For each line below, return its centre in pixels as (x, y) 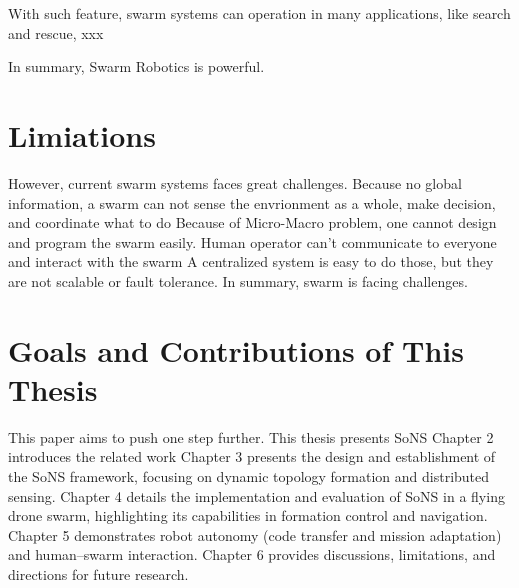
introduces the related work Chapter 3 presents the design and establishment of (252, 456)
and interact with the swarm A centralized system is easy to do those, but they (251, 261)
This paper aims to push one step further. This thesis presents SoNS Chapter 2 (251, 436)
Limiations (82, 134)
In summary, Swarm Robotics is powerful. (136, 66)
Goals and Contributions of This (236, 349)
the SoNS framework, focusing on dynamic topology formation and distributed (249, 475)
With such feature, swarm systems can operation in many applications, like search (259, 13)
